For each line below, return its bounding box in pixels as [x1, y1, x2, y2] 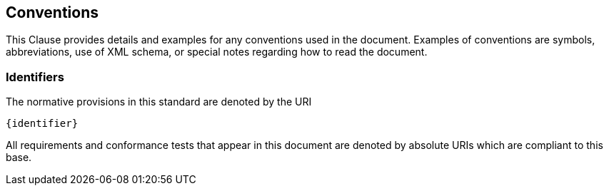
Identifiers [6, 69, 64, 84]
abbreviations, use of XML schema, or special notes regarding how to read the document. [6, 46, 428, 58]
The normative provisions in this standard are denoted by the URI [6, 95, 312, 108]
